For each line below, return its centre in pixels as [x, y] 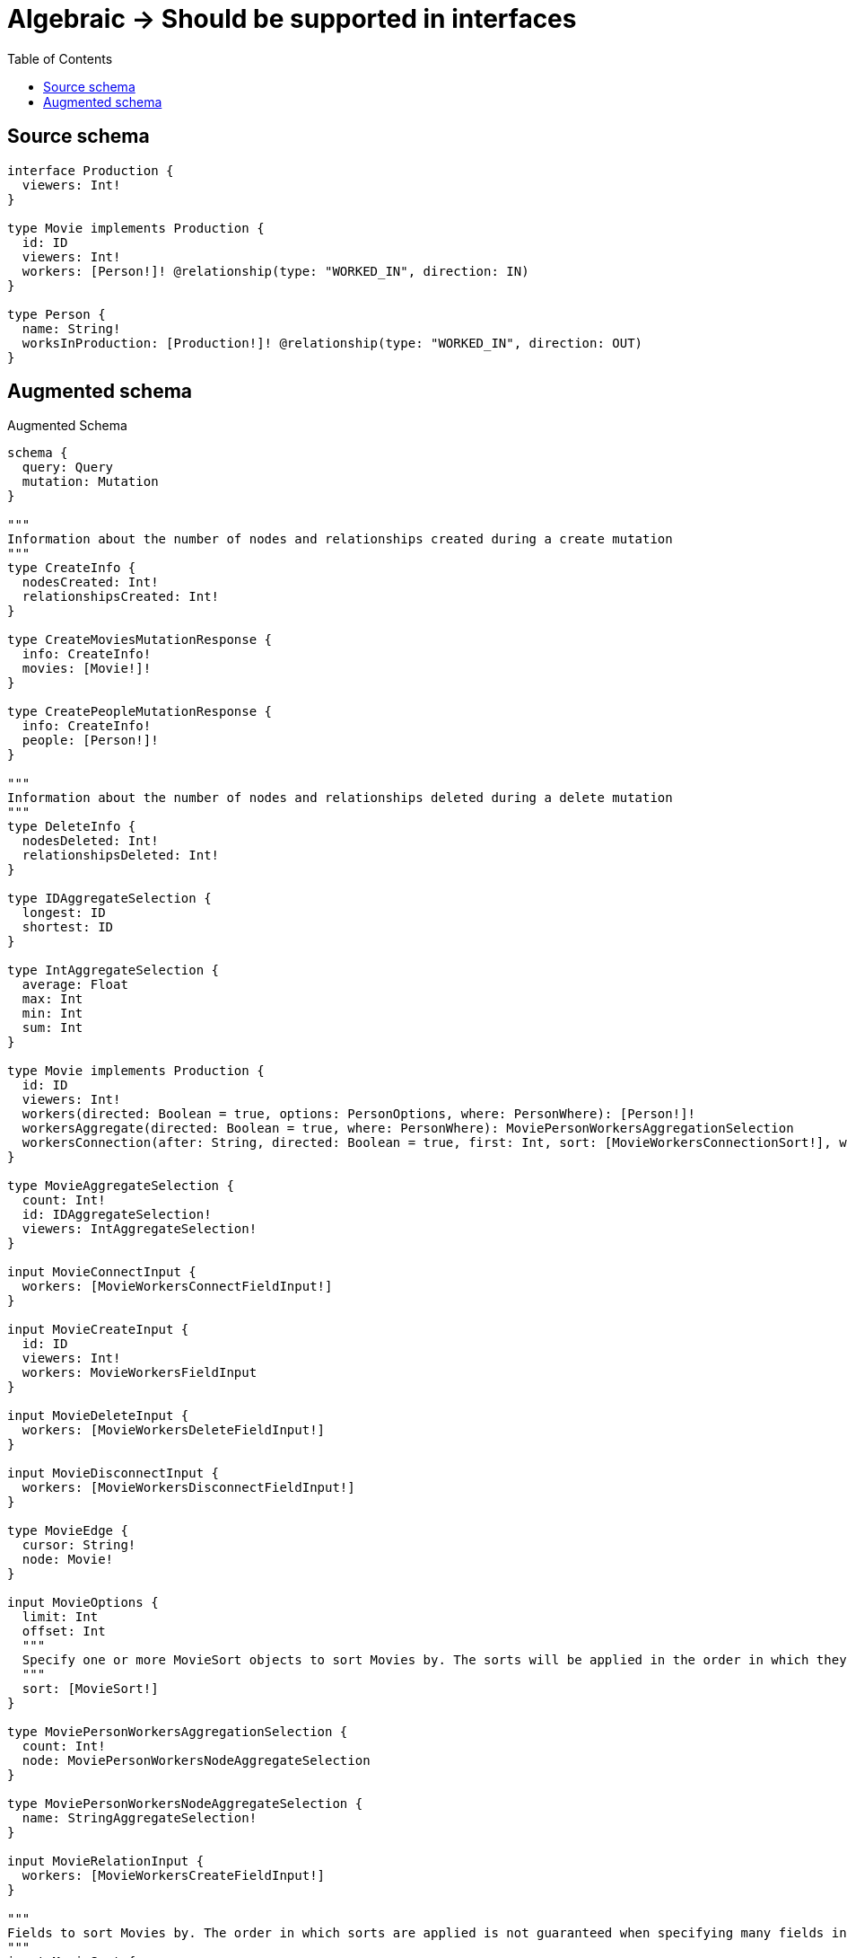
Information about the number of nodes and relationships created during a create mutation [340, 539]
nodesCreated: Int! [90, 582]
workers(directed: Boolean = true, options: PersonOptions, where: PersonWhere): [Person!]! [359, 1114]
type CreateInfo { [72, 568]
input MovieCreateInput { [98, 1330]
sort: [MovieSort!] [90, 1689]
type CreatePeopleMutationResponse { [140, 712]
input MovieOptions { [83, 1603]
